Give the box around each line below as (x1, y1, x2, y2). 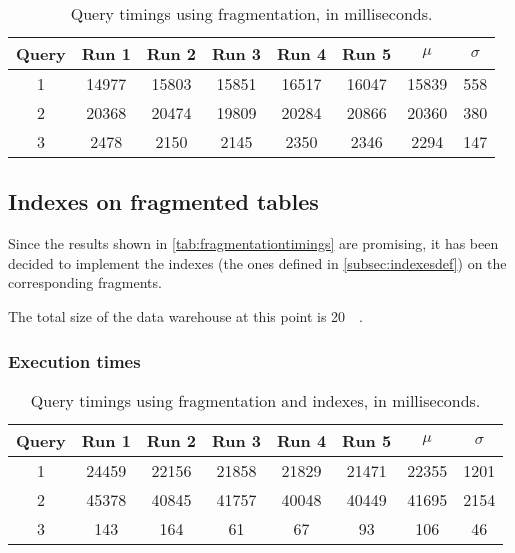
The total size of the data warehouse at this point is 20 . (8, 305, 363, 326)
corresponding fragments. (8, 272, 162, 293)
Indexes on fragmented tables (8, 186, 319, 217)
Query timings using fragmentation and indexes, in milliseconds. (30, 388, 481, 412)
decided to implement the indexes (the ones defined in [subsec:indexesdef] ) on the (8, 252, 507, 273)
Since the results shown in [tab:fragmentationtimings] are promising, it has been (8, 233, 499, 254)
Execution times (8, 348, 141, 373)
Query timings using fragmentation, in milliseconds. (70, 2, 433, 25)
